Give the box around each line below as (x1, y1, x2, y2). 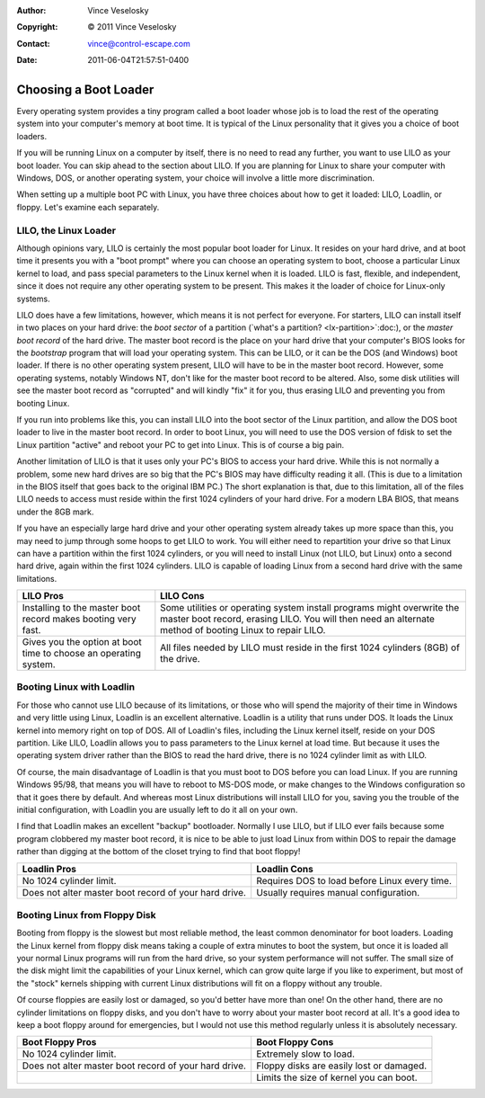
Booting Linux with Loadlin (16, 681, 135, 693)
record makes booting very (22, 612, 137, 625)
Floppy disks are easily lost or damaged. (256, 1059, 428, 1072)
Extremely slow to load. (256, 1048, 355, 1060)
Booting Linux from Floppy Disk (16, 908, 156, 921)
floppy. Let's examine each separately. (16, 201, 160, 212)
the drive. (160, 653, 201, 665)
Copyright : (16, 22, 58, 32)
